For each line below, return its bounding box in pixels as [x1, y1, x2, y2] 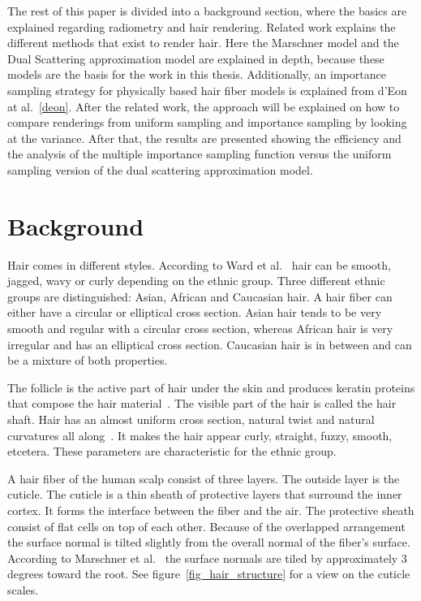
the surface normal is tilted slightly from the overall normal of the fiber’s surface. [7, 534, 410, 551]
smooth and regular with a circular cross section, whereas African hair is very [7, 320, 393, 337]
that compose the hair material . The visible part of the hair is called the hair [7, 395, 397, 412]
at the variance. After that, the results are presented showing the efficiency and [7, 129, 402, 146]
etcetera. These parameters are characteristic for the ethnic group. [7, 443, 337, 460]
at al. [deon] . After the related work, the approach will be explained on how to [7, 97, 400, 115]
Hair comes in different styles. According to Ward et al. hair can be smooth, [7, 256, 391, 273]
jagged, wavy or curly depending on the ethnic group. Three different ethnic [7, 272, 385, 289]
